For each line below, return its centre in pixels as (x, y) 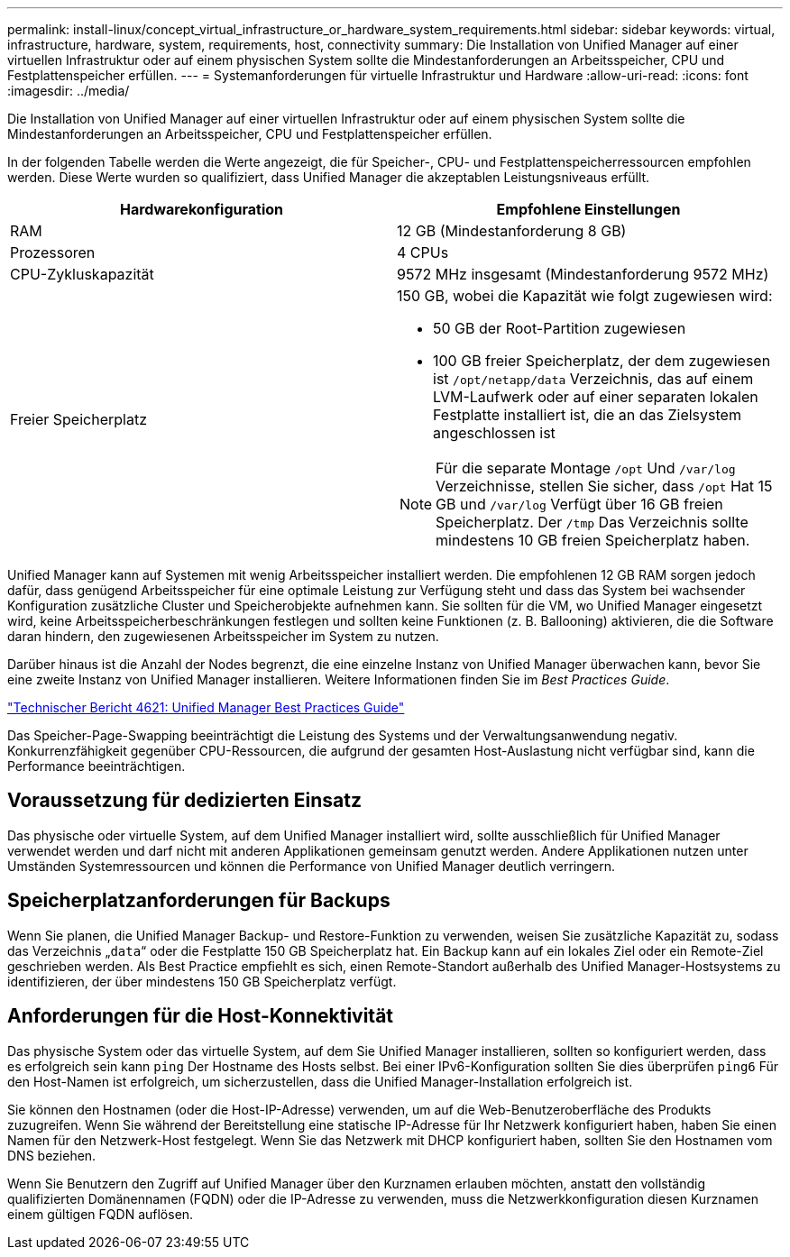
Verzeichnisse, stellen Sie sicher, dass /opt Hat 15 (604, 486)
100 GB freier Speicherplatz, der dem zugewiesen (602, 361)
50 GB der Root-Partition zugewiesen (560, 328)
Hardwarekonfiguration (202, 209)
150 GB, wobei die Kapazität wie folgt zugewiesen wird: (585, 296)
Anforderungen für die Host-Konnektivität (201, 1016)
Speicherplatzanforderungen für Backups (199, 901)
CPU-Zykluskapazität (82, 274)
